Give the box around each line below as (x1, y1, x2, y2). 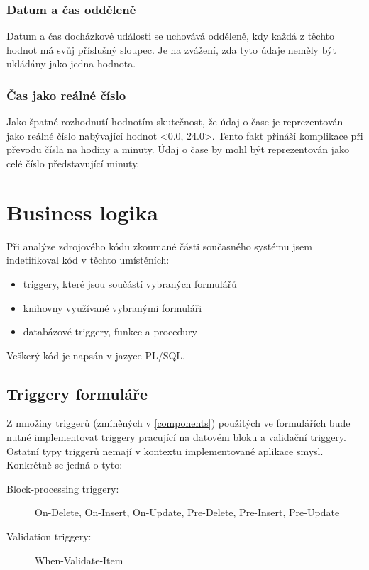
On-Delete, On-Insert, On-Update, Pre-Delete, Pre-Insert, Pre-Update (35, 505, 340, 520)
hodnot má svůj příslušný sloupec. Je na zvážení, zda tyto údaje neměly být (6, 42, 336, 57)
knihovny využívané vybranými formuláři (23, 300, 202, 315)
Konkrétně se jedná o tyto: (6, 457, 123, 472)
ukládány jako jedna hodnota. (6, 56, 136, 71)
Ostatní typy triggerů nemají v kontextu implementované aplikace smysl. (6, 443, 324, 458)
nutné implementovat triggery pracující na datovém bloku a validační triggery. (6, 430, 346, 445)
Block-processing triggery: (6, 481, 119, 496)
